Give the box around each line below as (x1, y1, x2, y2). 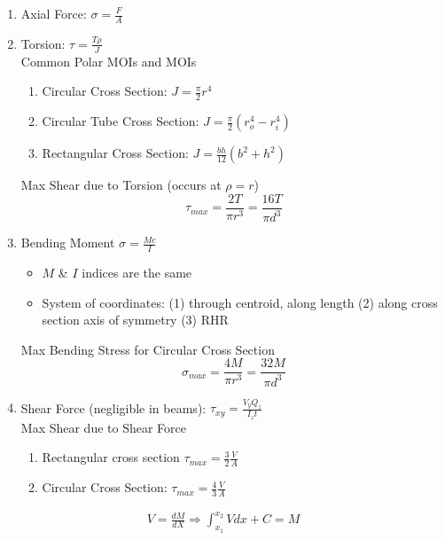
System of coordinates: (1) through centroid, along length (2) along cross (42, 293, 438, 311)
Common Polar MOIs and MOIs (20, 51, 197, 70)
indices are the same (82, 262, 192, 281)
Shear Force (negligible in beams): (20, 398, 207, 417)
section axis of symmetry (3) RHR (42, 310, 229, 329)
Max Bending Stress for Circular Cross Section (20, 340, 275, 358)
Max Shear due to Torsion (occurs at (20, 176, 222, 194)
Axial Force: (20, 4, 87, 22)
